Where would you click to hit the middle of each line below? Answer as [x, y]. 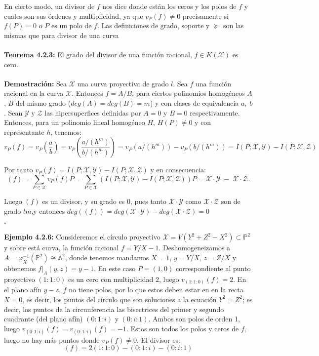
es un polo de [71, 25]
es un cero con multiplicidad [111, 279]
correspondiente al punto [213, 268]
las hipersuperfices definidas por [93, 112]
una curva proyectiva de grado [123, 83]
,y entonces [48, 211]
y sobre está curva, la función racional [61, 248]
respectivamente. [215, 112]
